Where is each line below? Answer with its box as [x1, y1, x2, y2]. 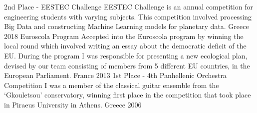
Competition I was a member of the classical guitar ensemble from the [4, 79, 219, 90]
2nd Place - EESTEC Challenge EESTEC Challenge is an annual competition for [4, 1, 253, 11]
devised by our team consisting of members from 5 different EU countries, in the [4, 60, 250, 70]
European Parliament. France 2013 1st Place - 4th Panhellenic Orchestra [4, 70, 227, 80]
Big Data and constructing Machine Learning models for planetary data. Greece [4, 21, 249, 31]
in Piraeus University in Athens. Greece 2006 [4, 99, 142, 109]
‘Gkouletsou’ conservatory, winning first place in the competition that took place [4, 89, 251, 100]
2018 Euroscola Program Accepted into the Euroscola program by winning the [4, 30, 244, 41]
